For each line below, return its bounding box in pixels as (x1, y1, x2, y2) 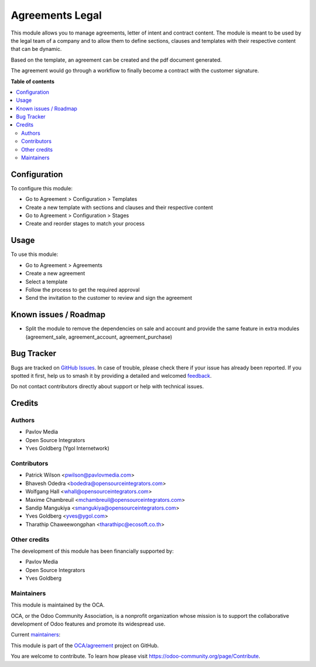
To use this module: (11, 251, 59, 258)
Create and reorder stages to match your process (25, 220, 145, 227)
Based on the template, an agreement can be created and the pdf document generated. (11, 56, 222, 63)
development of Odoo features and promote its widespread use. (11, 620, 166, 627)
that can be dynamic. (11, 46, 62, 53)
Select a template (25, 278, 68, 285)
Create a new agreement (25, 270, 85, 277)
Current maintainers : (11, 631, 61, 638)
